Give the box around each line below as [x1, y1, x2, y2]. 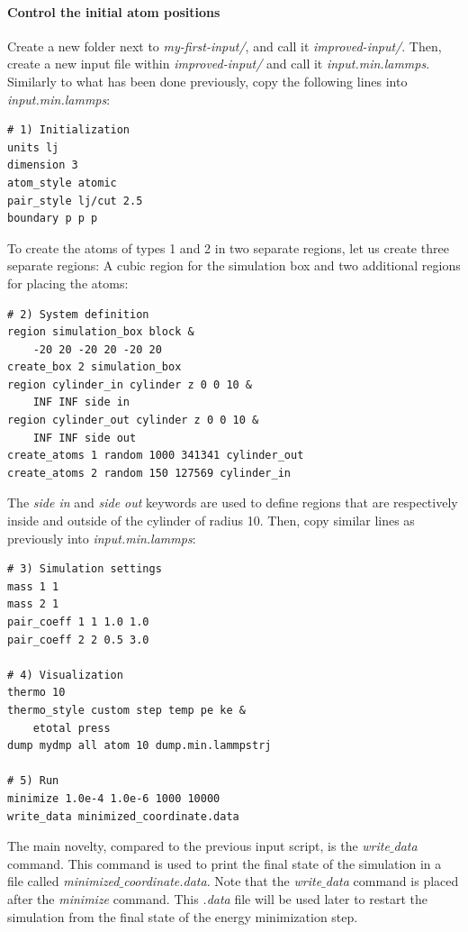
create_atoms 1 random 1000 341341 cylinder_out [7, 449, 304, 462]
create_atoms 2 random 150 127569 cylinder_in [7, 466, 291, 480]
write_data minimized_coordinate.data [7, 809, 239, 823]
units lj [7, 141, 59, 154]
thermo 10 [7, 686, 66, 699]
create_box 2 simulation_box [7, 361, 182, 374]
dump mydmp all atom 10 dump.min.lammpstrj [7, 739, 272, 753]
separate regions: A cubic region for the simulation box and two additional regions [7, 256, 461, 275]
